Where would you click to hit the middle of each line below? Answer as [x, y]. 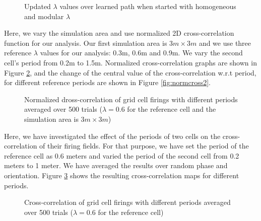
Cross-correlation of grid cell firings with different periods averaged [127, 202]
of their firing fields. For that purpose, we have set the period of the [144, 146]
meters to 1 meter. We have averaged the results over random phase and [116, 165]
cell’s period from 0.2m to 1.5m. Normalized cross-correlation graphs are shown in [130, 62]
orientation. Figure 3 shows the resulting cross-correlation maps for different [122, 175]
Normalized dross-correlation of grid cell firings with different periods [131, 99]
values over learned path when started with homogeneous [148, 6]
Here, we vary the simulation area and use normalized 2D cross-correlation [119, 33]
